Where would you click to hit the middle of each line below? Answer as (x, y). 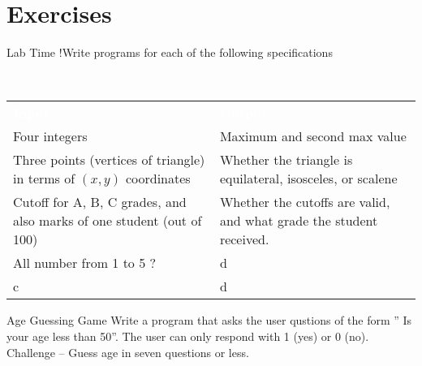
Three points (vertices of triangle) (109, 160)
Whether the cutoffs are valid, (305, 202)
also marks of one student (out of (108, 221)
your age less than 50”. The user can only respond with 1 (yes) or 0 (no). (188, 336)
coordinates (158, 179)
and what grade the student (299, 221)
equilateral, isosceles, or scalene (308, 179)
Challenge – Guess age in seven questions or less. (128, 352)
